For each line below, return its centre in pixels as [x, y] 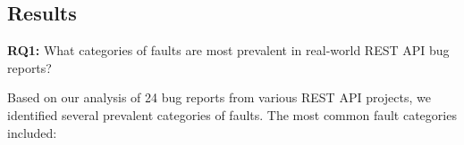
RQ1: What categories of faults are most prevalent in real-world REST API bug [228, 50]
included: [32, 132]
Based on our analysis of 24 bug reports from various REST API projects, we [219, 97]
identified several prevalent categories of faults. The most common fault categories [232, 114]
